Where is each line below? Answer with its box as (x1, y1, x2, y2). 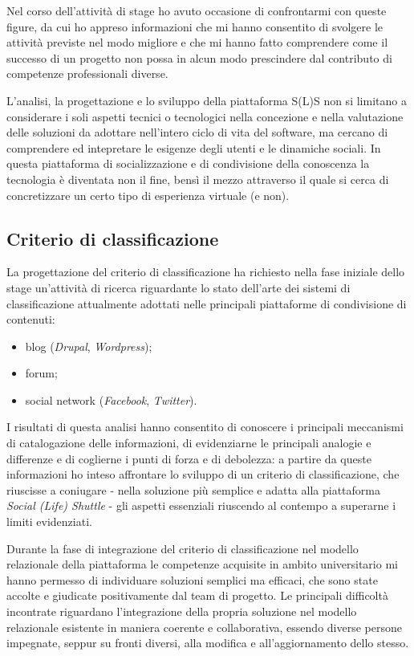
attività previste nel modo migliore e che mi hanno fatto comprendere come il (6, 34, 388, 51)
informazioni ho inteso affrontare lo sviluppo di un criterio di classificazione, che (6, 466, 400, 483)
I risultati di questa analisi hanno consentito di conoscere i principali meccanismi (6, 418, 404, 435)
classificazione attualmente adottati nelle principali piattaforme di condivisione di (6, 295, 407, 312)
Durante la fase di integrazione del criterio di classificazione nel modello (6, 540, 359, 556)
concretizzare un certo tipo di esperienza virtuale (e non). (6, 186, 290, 203)
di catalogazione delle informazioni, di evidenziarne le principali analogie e (6, 434, 371, 451)
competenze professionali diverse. (6, 65, 168, 82)
